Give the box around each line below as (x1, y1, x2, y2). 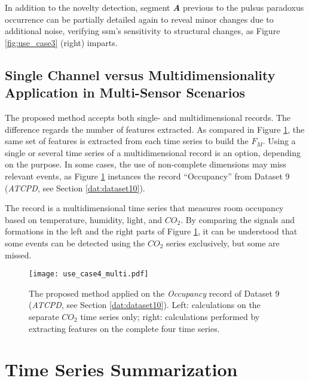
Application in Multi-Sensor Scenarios (5, 83, 246, 102)
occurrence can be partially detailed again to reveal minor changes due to (5, 13, 274, 25)
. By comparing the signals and (180, 213, 295, 225)
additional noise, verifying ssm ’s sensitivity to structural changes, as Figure (5, 25, 280, 37)
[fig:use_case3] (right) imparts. (5, 36, 118, 48)
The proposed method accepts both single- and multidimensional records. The (5, 111, 291, 123)
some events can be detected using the (5, 236, 145, 249)
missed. (5, 248, 32, 261)
